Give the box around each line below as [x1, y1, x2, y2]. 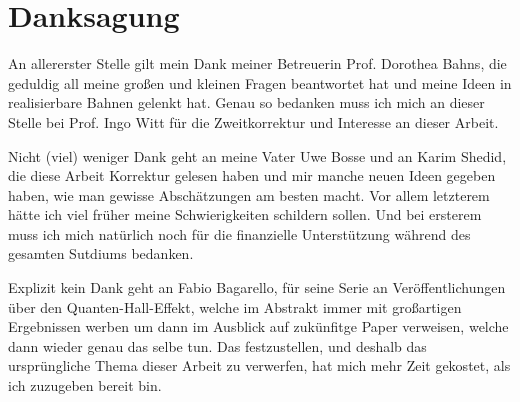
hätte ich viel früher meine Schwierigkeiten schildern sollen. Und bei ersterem [8, 204, 482, 225]
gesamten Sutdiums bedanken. [8, 243, 194, 264]
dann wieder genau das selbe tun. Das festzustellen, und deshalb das [8, 335, 427, 356]
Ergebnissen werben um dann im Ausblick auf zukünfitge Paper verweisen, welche [8, 316, 509, 337]
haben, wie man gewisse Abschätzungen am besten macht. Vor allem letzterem [8, 184, 490, 205]
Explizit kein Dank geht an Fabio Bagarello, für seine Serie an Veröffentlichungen [8, 277, 506, 298]
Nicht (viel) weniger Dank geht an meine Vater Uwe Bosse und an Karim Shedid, [8, 145, 507, 166]
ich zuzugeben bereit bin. [8, 375, 162, 396]
